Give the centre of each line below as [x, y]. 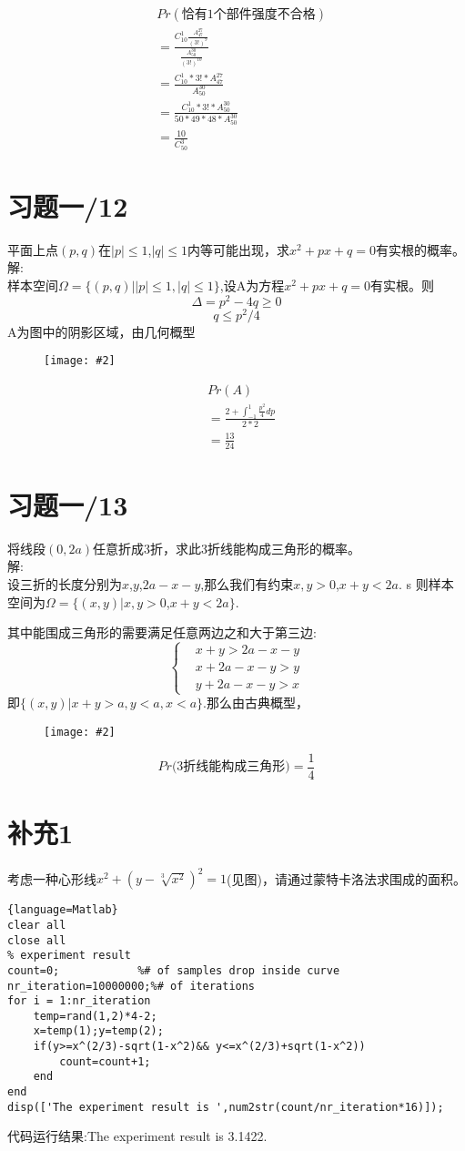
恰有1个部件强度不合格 [248, 15]
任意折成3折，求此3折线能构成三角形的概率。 [227, 548]
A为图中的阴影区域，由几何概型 [101, 331]
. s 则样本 [426, 583]
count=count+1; [105, 1061]
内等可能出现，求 [239, 249]
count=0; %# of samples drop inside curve [174, 970]
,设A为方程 [252, 285]
